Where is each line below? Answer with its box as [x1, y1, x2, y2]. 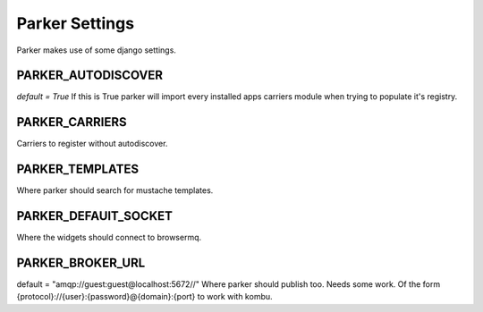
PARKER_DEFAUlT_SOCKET [16, 208, 174, 223]
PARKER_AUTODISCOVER [16, 68, 164, 83]
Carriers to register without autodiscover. [16, 139, 168, 149]
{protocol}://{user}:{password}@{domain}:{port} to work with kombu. [16, 291, 273, 302]
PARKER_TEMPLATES [16, 162, 139, 177]
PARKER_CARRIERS [16, 114, 127, 130]
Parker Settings [16, 13, 134, 33]
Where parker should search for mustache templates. [16, 185, 214, 196]
